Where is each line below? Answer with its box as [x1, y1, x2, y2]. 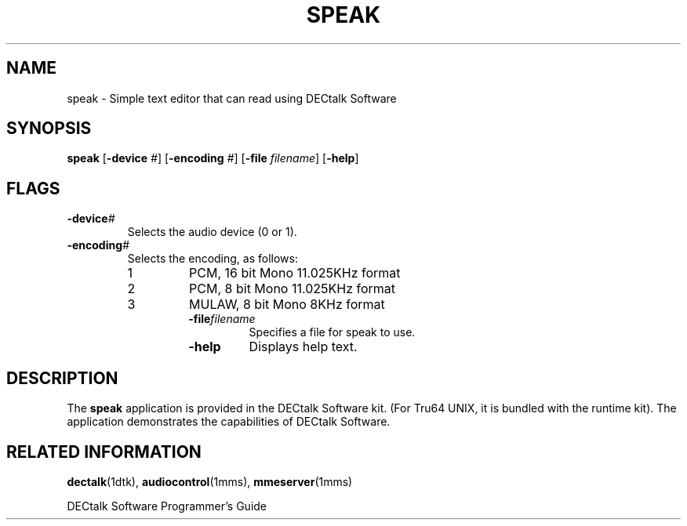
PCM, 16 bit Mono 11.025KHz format [189, 265, 401, 281]
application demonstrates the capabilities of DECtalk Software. [67, 415, 391, 429]
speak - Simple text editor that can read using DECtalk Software [67, 91, 397, 105]
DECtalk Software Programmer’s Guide [67, 499, 267, 513]
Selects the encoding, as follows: [127, 252, 298, 266]
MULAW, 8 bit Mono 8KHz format [189, 296, 385, 313]
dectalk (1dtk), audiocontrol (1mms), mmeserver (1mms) [67, 474, 353, 488]
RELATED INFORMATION [6, 441, 202, 462]
